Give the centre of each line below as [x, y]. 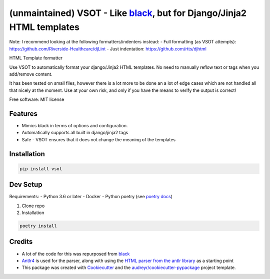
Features [23, 114]
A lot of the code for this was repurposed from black [76, 254]
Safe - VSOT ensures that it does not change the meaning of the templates [99, 139]
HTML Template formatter [36, 58]
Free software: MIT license [37, 99]
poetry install [38, 226]
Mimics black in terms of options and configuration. [75, 125]
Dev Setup [26, 185]
